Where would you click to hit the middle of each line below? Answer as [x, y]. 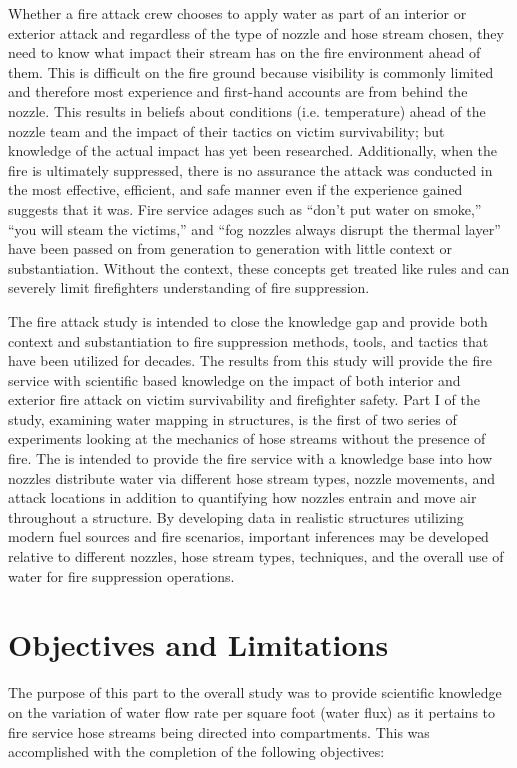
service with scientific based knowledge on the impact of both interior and [234, 379]
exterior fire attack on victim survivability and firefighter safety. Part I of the [244, 399]
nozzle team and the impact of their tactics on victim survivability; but [226, 130]
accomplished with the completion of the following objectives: [196, 751]
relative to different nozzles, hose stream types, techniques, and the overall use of [256, 556]
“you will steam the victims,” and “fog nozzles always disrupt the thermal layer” [254, 228]
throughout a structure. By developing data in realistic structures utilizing [236, 516]
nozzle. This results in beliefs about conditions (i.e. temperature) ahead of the [247, 110]
